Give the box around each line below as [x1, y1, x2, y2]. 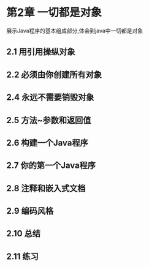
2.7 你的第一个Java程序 [6, 160, 96, 171]
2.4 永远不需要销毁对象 [6, 92, 94, 103]
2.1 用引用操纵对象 [6, 47, 75, 57]
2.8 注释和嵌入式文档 [6, 183, 86, 194]
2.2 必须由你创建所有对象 [6, 69, 102, 80]
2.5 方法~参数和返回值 [6, 115, 91, 126]
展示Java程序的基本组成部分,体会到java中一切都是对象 [6, 27, 143, 34]
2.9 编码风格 [6, 206, 54, 216]
